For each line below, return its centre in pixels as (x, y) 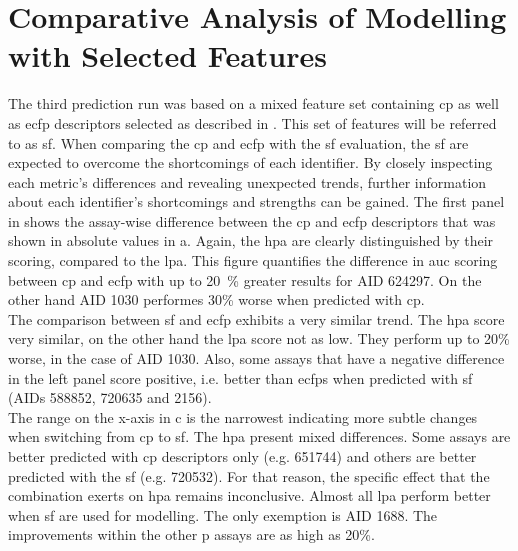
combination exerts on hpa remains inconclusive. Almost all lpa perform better (249, 495)
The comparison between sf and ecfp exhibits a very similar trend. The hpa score (256, 318)
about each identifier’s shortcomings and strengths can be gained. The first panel (256, 201)
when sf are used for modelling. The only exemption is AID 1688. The (223, 514)
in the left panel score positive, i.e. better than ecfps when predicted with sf (240, 377)
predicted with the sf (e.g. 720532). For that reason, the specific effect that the (249, 475)
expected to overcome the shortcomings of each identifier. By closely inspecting (250, 162)
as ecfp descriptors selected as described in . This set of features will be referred (252, 122)
